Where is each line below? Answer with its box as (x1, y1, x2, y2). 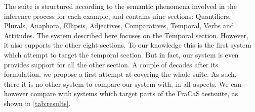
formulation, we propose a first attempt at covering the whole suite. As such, (4, 69, 237, 79)
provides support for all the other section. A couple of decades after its (4, 59, 218, 69)
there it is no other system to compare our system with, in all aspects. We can (4, 78, 242, 89)
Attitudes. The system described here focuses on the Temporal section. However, (4, 30, 249, 40)
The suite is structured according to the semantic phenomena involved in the (4, 1, 237, 11)
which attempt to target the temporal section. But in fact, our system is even (4, 49, 239, 59)
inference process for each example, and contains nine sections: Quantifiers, (4, 10, 231, 21)
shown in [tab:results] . (4, 98, 71, 108)
